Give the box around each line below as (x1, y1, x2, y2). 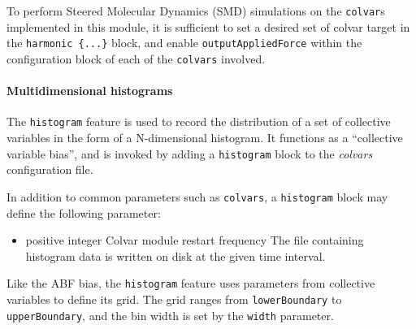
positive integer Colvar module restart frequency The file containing (25, 232, 364, 249)
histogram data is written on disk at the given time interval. (25, 247, 326, 264)
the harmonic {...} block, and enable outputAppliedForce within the (6, 34, 362, 51)
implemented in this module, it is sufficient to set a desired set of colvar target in (6, 18, 410, 35)
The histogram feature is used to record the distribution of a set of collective (6, 113, 391, 130)
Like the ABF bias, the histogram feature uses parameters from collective (6, 275, 375, 292)
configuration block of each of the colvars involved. (6, 50, 266, 67)
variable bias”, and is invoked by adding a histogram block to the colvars (6, 145, 373, 162)
